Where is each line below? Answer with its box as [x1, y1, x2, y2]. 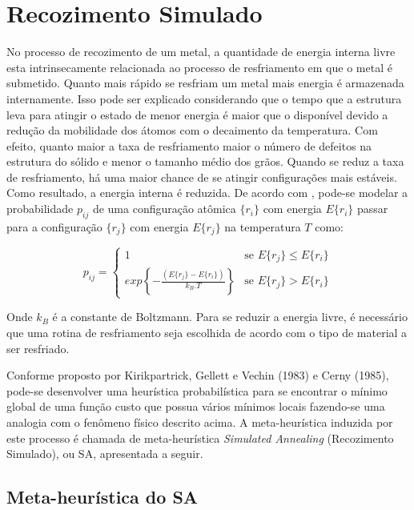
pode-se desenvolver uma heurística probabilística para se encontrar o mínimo [6, 382, 388, 399]
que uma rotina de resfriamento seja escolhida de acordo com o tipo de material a [6, 323, 408, 340]
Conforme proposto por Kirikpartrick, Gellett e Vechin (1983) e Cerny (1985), [6, 367, 389, 384]
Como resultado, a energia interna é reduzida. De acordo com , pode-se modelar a [6, 184, 408, 201]
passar [356, 200, 388, 217]
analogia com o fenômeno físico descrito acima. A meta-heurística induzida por [6, 413, 393, 430]
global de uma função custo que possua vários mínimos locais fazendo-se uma [6, 398, 385, 415]
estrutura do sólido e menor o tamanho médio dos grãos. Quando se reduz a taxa [6, 153, 404, 170]
